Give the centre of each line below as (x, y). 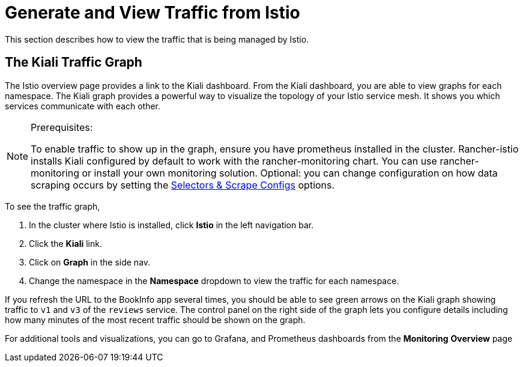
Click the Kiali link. (65, 243)
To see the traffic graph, (53, 206)
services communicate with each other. (83, 106)
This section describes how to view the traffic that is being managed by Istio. (157, 39)
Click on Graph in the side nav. (90, 262)
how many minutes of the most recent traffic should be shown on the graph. (155, 320)
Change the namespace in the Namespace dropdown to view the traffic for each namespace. (214, 281)
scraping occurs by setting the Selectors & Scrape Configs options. (183, 185)
